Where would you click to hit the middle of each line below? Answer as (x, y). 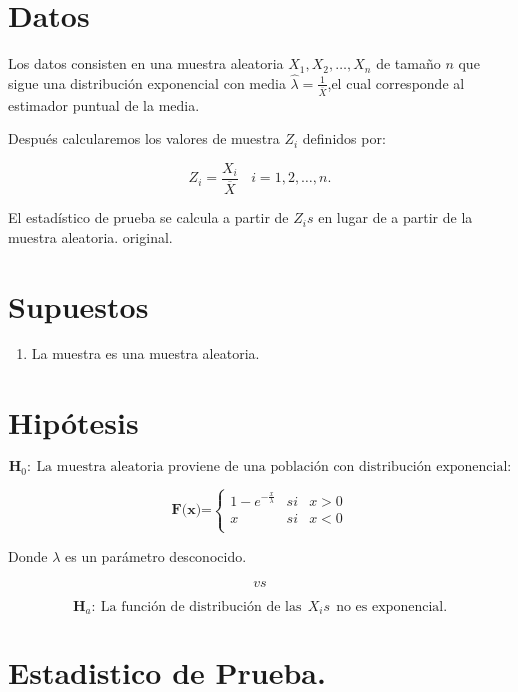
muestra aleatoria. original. (90, 236)
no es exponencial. (392, 606)
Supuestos (78, 305)
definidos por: (344, 138)
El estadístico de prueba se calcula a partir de (148, 217)
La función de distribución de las (201, 606)
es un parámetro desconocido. (155, 555)
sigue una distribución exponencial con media (147, 82)
